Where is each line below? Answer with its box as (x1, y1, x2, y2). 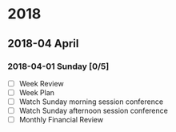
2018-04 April (7, 37, 79, 50)
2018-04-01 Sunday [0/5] (7, 61, 110, 72)
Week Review (18, 78, 65, 88)
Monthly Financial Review (18, 115, 104, 125)
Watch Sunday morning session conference (18, 97, 164, 106)
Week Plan (18, 87, 55, 97)
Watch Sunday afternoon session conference (18, 106, 169, 116)
